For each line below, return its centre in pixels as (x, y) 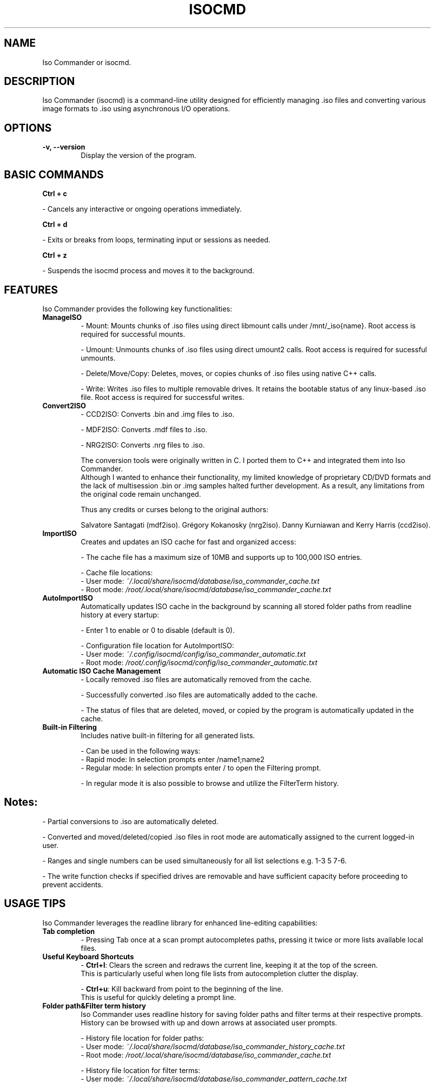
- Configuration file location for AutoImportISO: (157, 645)
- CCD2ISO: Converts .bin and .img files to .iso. (157, 414)
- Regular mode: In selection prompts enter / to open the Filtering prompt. (201, 768)
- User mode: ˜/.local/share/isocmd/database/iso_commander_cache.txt (200, 581)
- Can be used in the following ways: (141, 751)
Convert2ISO (64, 405)
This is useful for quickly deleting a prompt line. (158, 997)
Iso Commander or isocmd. (87, 62)
